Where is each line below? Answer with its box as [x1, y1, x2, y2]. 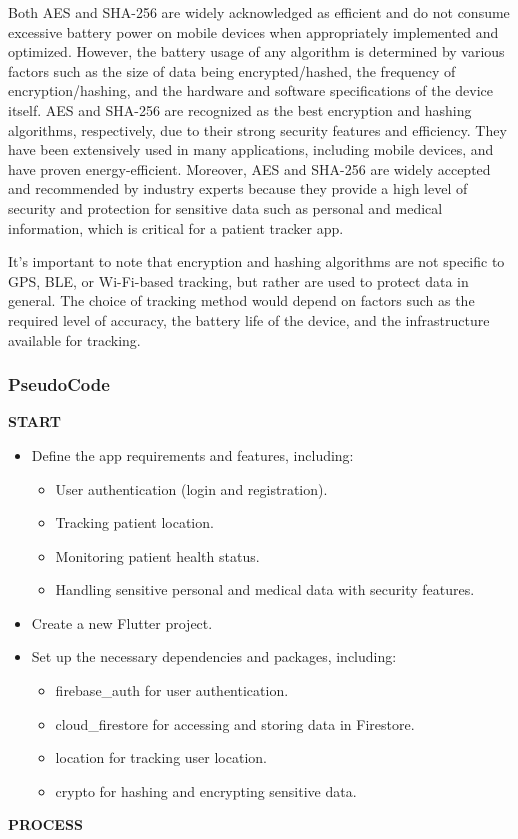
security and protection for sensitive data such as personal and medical [8, 197, 443, 218]
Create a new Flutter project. [31, 612, 213, 633]
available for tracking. [8, 329, 141, 350]
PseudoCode [8, 372, 110, 397]
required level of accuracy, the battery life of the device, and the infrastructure [8, 309, 490, 330]
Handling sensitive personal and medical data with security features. [55, 579, 475, 600]
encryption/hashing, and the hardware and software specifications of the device [8, 80, 494, 101]
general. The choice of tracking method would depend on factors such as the [8, 290, 475, 311]
